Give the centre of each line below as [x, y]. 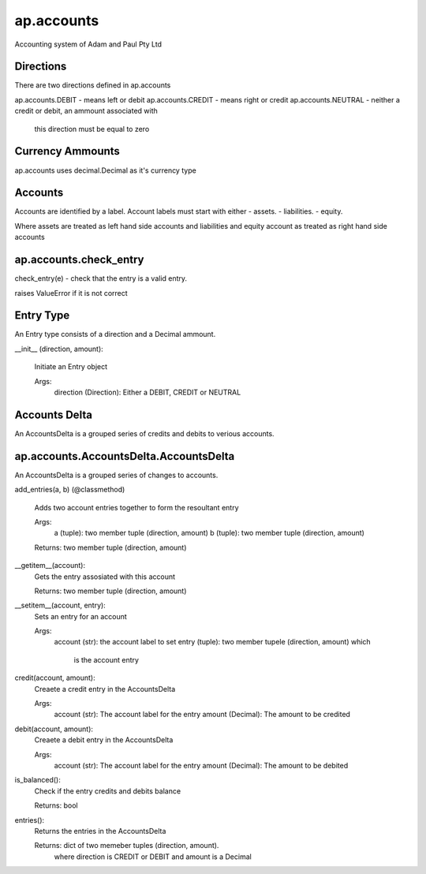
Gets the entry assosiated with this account [105, 577]
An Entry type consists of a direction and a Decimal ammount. [115, 334]
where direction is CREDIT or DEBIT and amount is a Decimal [153, 857]
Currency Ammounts [67, 151]
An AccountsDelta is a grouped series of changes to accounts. [116, 475]
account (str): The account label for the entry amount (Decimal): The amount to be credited [202, 715]
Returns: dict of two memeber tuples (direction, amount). [127, 846]
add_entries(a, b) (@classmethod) [70, 490]
